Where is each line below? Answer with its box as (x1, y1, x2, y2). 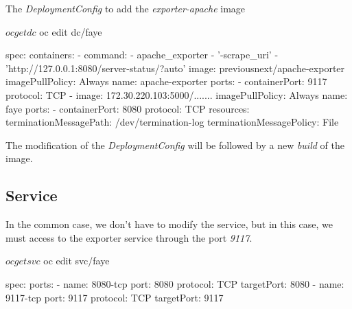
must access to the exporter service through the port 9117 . (5, 230, 253, 244)
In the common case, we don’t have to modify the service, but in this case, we (5, 217, 333, 231)
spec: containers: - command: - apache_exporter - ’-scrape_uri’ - (5, 47, 279, 62)
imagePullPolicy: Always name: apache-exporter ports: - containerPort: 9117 (5, 74, 327, 89)
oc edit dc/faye (39, 24, 102, 38)
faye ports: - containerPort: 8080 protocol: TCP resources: (5, 101, 250, 115)
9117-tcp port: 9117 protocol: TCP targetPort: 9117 (5, 290, 224, 304)
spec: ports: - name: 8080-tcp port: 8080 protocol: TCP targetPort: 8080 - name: (5, 276, 344, 290)
